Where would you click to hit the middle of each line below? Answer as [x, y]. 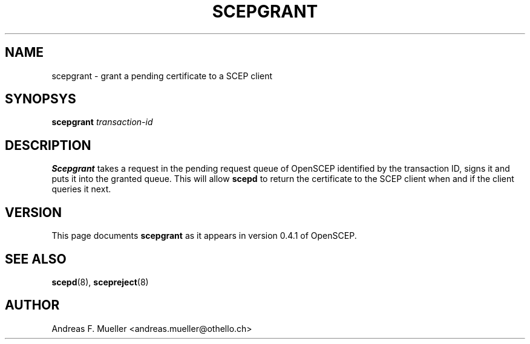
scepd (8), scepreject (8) [100, 282]
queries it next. [81, 189]
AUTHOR [32, 305]
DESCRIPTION [48, 145]
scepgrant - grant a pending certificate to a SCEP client [162, 76]
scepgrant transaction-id [102, 122]
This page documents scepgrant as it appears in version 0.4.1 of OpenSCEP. [204, 236]
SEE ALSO [36, 259]
